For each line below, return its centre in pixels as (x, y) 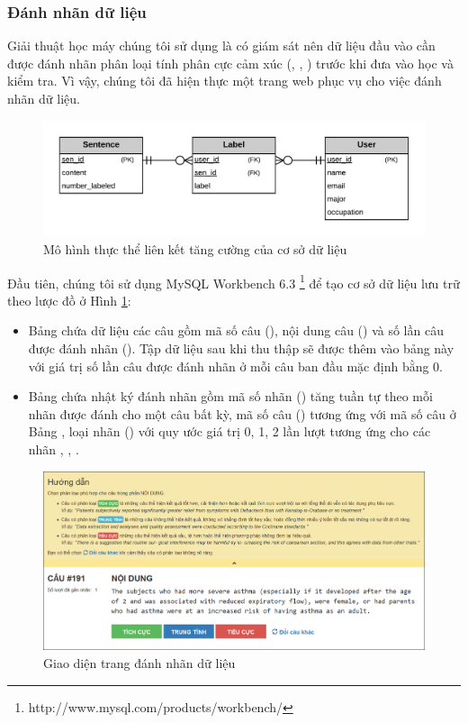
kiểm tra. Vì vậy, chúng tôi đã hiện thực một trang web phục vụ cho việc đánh (225, 81)
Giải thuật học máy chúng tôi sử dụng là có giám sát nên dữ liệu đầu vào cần (221, 46)
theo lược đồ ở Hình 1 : (69, 300)
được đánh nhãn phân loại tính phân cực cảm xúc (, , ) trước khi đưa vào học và (230, 63)
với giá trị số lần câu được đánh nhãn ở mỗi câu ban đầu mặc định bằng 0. (236, 366)
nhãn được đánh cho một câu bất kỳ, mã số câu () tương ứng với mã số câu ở (242, 413)
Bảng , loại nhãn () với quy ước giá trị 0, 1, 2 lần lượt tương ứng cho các (229, 431)
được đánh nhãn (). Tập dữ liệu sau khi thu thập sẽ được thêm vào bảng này (241, 348)
